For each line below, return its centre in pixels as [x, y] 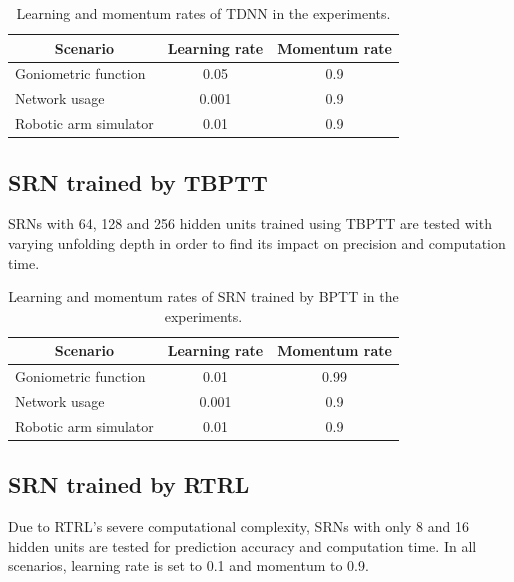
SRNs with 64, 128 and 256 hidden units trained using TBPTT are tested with [250, 223]
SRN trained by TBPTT [138, 181]
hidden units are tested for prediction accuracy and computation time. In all [242, 545]
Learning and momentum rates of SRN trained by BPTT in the [203, 296]
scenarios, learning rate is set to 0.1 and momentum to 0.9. [188, 565]
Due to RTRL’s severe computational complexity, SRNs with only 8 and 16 [238, 526]
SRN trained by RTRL [129, 484]
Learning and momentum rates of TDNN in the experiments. [203, 13]
